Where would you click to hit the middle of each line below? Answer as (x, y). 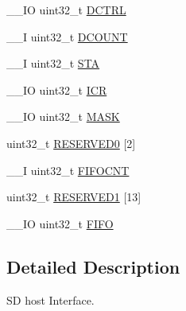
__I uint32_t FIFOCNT (68, 170)
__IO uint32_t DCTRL (66, 10)
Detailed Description (93, 266)
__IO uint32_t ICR (57, 89)
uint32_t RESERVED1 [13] (74, 197)
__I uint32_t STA (53, 63)
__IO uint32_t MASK (63, 117)
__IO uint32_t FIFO (60, 223)
